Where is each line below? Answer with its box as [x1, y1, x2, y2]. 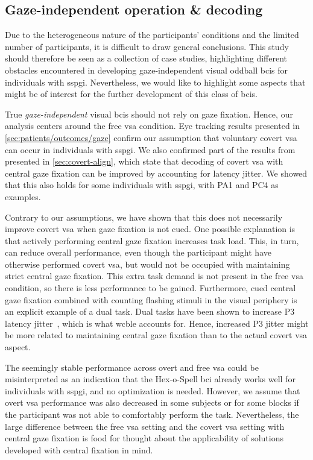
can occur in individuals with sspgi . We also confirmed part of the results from [5, 143, 296, 156]
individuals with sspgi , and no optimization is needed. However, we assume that [5, 384, 300, 397]
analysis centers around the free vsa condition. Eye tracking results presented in [5, 119, 300, 132]
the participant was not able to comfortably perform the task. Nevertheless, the [5, 408, 299, 421]
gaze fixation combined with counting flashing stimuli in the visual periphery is [5, 293, 297, 306]
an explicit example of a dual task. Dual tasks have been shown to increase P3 [5, 305, 295, 318]
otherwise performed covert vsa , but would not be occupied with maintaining [5, 257, 290, 270]
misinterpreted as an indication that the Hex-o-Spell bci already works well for [5, 373, 296, 385]
